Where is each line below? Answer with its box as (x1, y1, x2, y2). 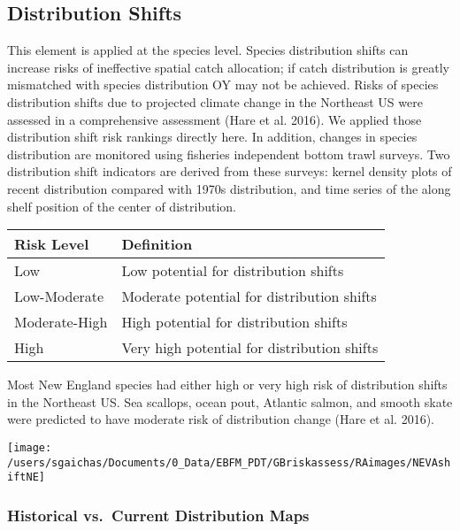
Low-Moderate (14, 286, 104, 307)
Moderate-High (14, 312, 108, 333)
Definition (121, 234, 193, 255)
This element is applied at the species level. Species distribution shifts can (7, 41, 409, 59)
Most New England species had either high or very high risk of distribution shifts (7, 375, 448, 394)
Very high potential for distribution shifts (121, 337, 379, 358)
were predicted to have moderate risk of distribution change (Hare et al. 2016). (7, 410, 434, 428)
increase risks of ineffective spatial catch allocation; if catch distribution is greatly (7, 58, 449, 76)
